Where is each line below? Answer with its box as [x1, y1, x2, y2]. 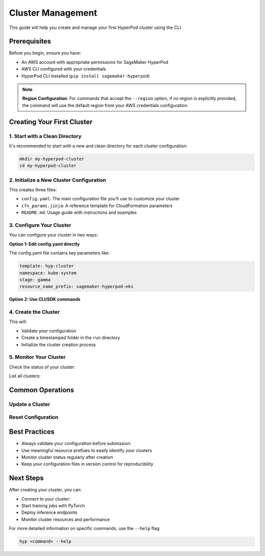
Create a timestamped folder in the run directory [21, 335, 120, 341]
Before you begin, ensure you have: [9, 50, 81, 56]
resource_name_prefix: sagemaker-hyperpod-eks [19, 284, 133, 290]
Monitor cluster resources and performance [21, 516, 110, 522]
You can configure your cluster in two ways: [9, 232, 98, 238]
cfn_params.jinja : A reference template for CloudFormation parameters [21, 203, 173, 209]
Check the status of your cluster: [9, 364, 76, 370]
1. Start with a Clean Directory [9, 132, 82, 139]
